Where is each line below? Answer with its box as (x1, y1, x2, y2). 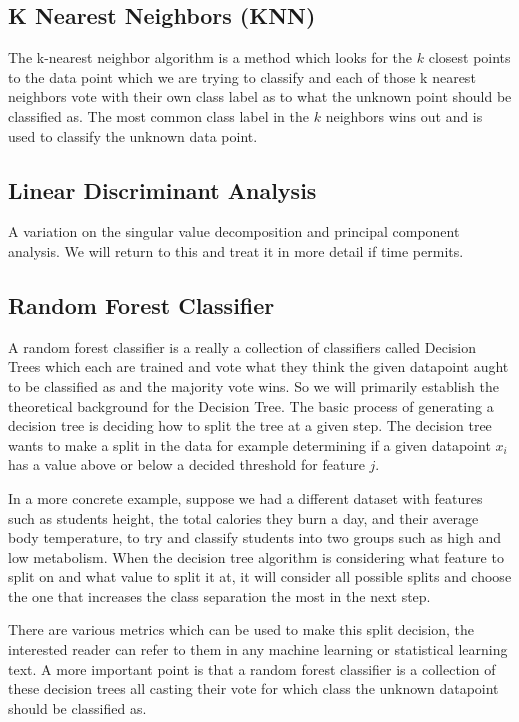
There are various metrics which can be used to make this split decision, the (8, 619, 475, 640)
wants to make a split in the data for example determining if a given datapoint (8, 434, 491, 455)
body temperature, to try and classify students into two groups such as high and (8, 527, 502, 548)
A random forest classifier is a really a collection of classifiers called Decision (8, 336, 477, 357)
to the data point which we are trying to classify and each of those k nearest (8, 66, 476, 87)
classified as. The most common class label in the (8, 105, 310, 126)
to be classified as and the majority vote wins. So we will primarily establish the (8, 375, 499, 396)
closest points (428, 47, 511, 68)
